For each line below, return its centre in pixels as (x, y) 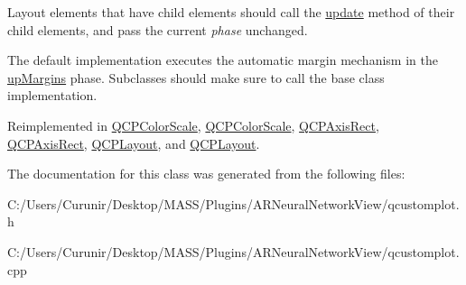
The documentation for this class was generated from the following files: (206, 174)
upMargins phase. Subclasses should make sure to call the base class (196, 77)
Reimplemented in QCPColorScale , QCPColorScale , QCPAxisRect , (193, 125)
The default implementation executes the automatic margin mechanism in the (223, 60)
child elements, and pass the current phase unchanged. (158, 29)
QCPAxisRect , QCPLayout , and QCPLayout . (134, 143)
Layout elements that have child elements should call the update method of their (231, 12)
